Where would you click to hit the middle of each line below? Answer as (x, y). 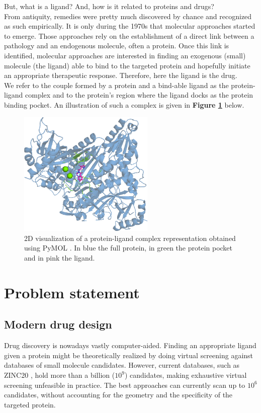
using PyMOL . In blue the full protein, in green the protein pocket (128, 248)
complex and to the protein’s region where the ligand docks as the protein (139, 95)
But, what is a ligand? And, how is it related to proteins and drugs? (109, 6)
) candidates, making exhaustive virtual (186, 375)
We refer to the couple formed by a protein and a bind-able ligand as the (116, 85)
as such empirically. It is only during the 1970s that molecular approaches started (130, 26)
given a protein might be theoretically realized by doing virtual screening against (129, 355)
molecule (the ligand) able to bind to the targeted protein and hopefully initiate (127, 65)
